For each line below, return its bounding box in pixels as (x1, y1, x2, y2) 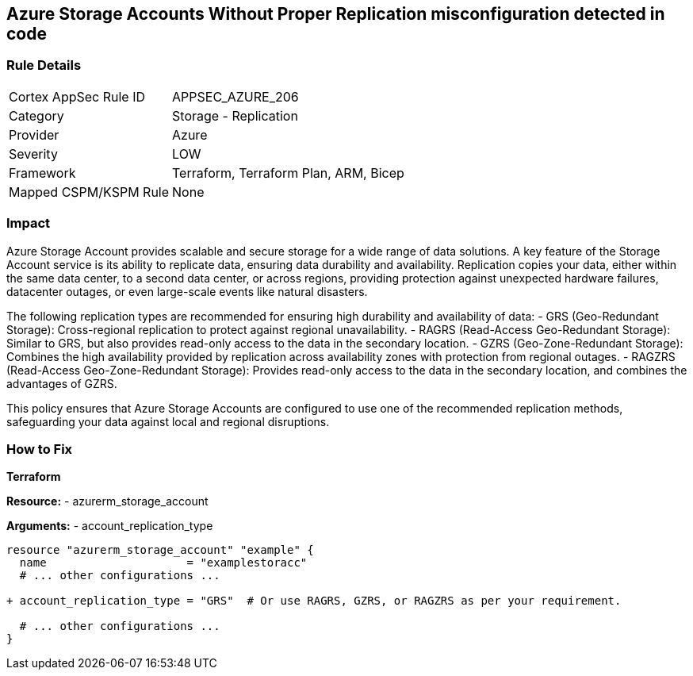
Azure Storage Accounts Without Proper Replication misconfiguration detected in (6, 4, 665, 24)
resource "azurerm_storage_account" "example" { (6, 543, 314, 557)
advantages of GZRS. (6, 376, 117, 390)
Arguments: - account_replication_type (6, 519, 213, 533)
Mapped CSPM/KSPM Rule (9, 183, 170, 200)
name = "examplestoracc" (19, 556, 308, 570)
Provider (9, 126, 59, 143)
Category (9, 107, 64, 124)
